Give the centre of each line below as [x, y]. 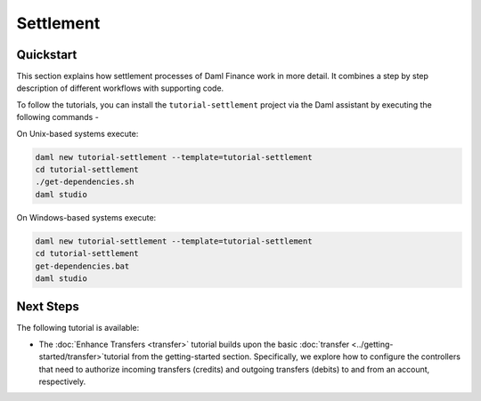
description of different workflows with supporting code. [120, 88]
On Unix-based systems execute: [77, 133]
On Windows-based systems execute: [86, 217]
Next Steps [48, 307]
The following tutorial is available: [78, 328]
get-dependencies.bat [82, 266]
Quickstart [47, 55]
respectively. [62, 381]
